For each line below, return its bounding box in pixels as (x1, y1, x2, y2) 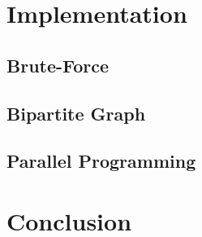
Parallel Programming (6, 148, 196, 173)
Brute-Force (6, 52, 110, 77)
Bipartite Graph (6, 100, 146, 125)
